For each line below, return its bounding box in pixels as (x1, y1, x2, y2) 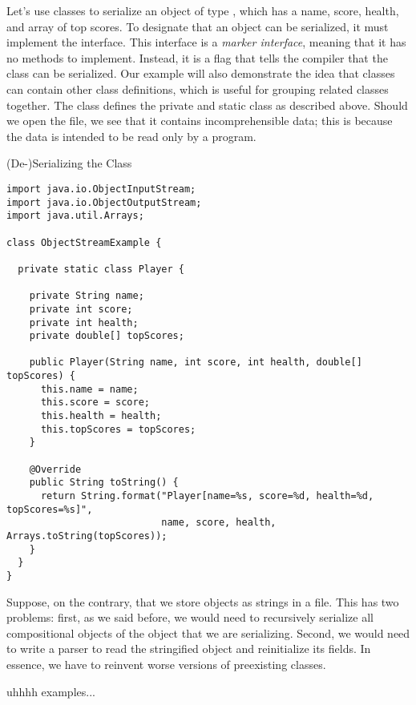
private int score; (29, 303, 133, 315)
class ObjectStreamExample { (6, 236, 162, 248)
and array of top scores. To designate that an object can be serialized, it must (6, 18, 389, 34)
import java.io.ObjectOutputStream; (6, 196, 202, 208)
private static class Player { (18, 263, 184, 275)
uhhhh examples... (6, 683, 95, 699)
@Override (29, 463, 82, 475)
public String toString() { (29, 477, 179, 489)
